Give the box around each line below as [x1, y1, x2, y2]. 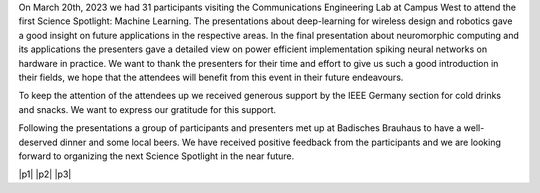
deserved [18, 136, 59, 148]
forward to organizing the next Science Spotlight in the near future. [18, 150, 295, 162]
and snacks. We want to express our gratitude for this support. [18, 103, 277, 115]
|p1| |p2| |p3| [18, 168, 72, 180]
